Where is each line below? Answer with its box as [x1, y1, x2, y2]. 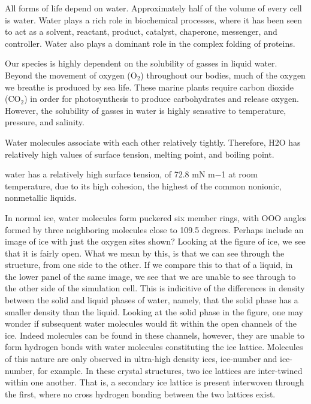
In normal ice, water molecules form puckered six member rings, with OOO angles [5, 211, 307, 224]
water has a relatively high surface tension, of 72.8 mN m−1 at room [5, 168, 258, 180]
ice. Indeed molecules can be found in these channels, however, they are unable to [5, 328, 304, 341]
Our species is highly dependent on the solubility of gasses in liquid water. [5, 57, 277, 70]
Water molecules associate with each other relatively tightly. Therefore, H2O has [5, 135, 301, 148]
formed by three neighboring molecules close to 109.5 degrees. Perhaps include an [5, 223, 304, 236]
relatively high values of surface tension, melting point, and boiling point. [5, 147, 274, 160]
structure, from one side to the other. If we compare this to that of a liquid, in [5, 258, 293, 271]
